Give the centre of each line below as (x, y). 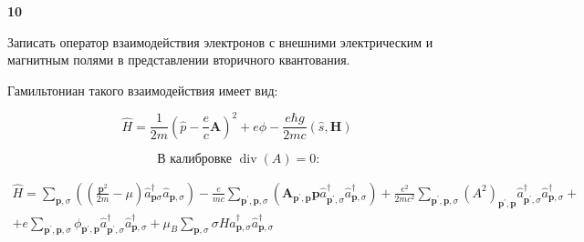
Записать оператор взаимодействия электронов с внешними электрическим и (220, 41)
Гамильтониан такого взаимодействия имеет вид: (143, 90)
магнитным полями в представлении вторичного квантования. (179, 60)
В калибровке (195, 159)
